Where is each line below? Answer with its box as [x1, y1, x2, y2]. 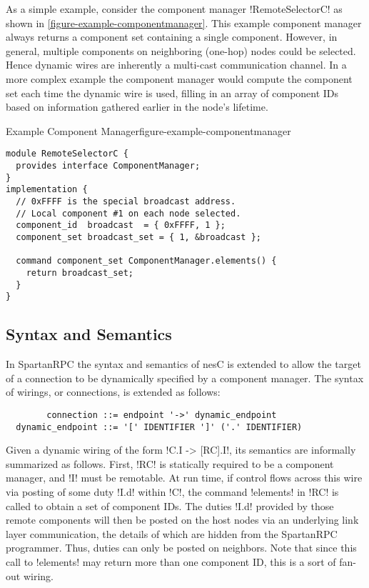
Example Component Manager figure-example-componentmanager [6, 123, 291, 138]
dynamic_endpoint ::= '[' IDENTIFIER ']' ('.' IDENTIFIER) [16, 422, 303, 432]
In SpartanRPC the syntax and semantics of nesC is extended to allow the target [6, 357, 361, 372]
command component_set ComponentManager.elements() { [16, 256, 277, 266]
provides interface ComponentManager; [16, 161, 201, 171]
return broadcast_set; [26, 267, 133, 278]
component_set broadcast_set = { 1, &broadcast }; [16, 231, 261, 242]
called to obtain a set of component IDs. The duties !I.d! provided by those [6, 498, 334, 513]
